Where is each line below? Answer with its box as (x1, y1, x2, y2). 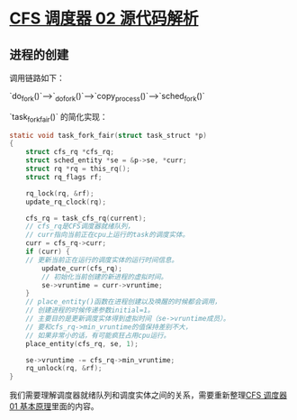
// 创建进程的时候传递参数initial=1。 (25, 306, 155, 315)
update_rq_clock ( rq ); (25, 197, 106, 206)
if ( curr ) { (25, 247, 70, 257)
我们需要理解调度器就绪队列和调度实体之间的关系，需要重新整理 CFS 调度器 (9, 389, 288, 401)
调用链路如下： (9, 73, 65, 83)
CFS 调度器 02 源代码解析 (9, 8, 199, 29)
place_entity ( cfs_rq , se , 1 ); (25, 339, 139, 348)
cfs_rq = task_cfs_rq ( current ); (25, 214, 147, 223)
